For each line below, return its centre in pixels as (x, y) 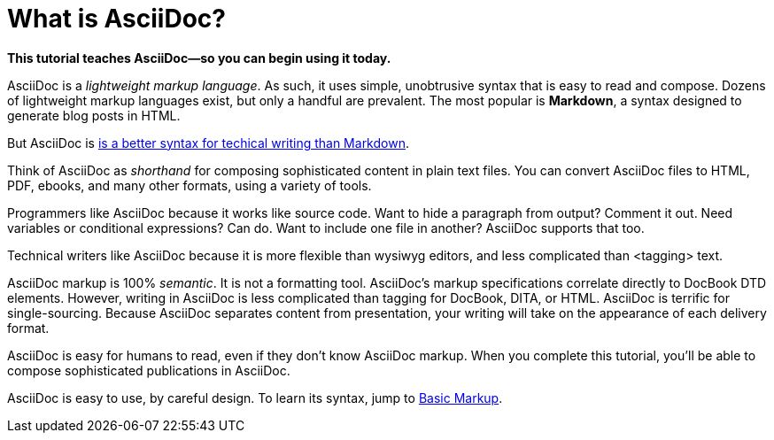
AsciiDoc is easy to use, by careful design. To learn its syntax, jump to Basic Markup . (255, 398)
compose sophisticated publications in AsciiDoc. (149, 370)
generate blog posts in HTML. (94, 115)
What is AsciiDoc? (116, 19)
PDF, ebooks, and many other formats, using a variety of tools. (190, 185)
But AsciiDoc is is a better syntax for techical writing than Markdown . (208, 143)
